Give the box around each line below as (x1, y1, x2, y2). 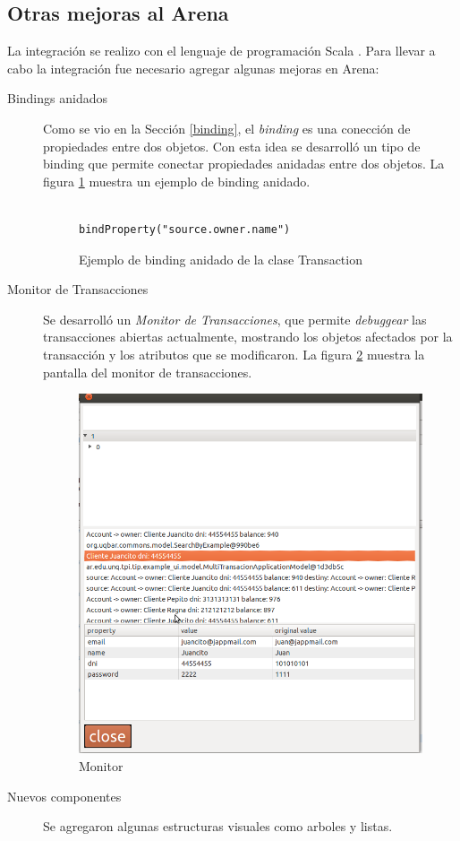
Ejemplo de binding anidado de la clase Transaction (79, 249, 362, 268)
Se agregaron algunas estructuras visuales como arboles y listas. (43, 817, 393, 836)
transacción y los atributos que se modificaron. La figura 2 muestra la (43, 344, 425, 363)
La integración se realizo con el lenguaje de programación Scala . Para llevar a (7, 41, 436, 60)
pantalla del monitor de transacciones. (43, 362, 252, 381)
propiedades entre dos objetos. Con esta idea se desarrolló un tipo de (43, 136, 421, 155)
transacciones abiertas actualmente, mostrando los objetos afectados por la (43, 327, 453, 346)
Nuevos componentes (7, 786, 122, 805)
